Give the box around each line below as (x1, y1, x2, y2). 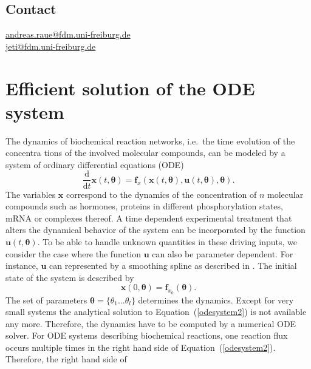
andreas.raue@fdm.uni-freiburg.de (5, 28, 131, 41)
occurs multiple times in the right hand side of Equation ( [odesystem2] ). (5, 340, 276, 353)
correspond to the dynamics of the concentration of (66, 188, 257, 200)
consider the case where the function (5, 247, 142, 260)
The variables (5, 188, 56, 200)
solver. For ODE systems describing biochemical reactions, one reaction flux (5, 329, 288, 342)
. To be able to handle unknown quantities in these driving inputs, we (37, 235, 297, 248)
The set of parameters (5, 293, 87, 306)
